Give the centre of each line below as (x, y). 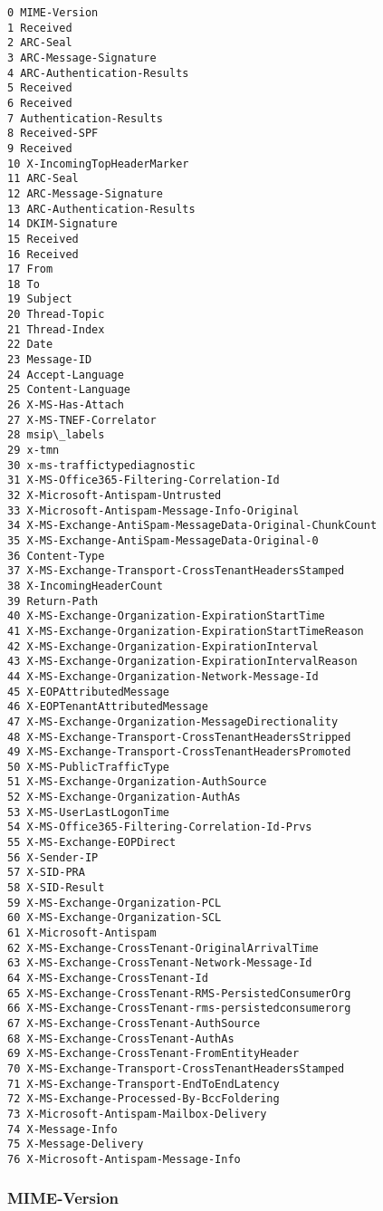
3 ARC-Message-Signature (82, 58)
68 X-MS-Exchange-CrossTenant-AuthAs (121, 1038)
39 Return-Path (53, 601)
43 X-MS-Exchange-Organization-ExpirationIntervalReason (182, 662)
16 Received (43, 254)
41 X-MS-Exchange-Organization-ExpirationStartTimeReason (186, 631)
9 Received (40, 148)
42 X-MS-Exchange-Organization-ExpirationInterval (163, 646)
